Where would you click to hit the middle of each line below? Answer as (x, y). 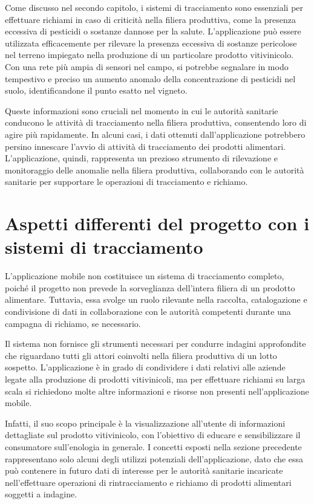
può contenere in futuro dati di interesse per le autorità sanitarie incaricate (144, 470)
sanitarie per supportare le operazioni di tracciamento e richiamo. (126, 182)
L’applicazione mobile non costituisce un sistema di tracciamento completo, (145, 276)
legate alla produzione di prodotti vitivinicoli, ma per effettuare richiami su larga (155, 379)
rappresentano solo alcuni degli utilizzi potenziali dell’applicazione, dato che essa (154, 458)
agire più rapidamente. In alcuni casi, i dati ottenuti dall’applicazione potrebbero (155, 134)
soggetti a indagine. (41, 494)
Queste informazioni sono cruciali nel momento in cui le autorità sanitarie (142, 110)
